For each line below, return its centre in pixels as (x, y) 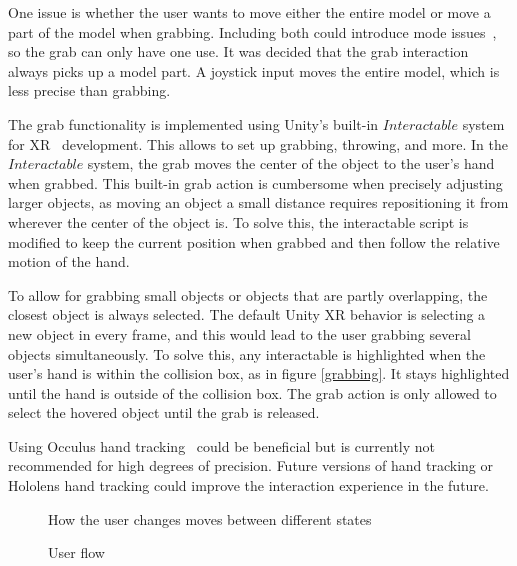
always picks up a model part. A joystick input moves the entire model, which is (254, 70)
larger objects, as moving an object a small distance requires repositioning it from (258, 202)
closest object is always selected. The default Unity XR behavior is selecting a (247, 314)
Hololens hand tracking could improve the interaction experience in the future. (248, 485)
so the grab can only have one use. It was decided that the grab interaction (238, 51)
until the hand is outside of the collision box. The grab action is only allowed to (252, 392)
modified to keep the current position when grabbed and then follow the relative (254, 241)
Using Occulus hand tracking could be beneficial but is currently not (221, 445)
